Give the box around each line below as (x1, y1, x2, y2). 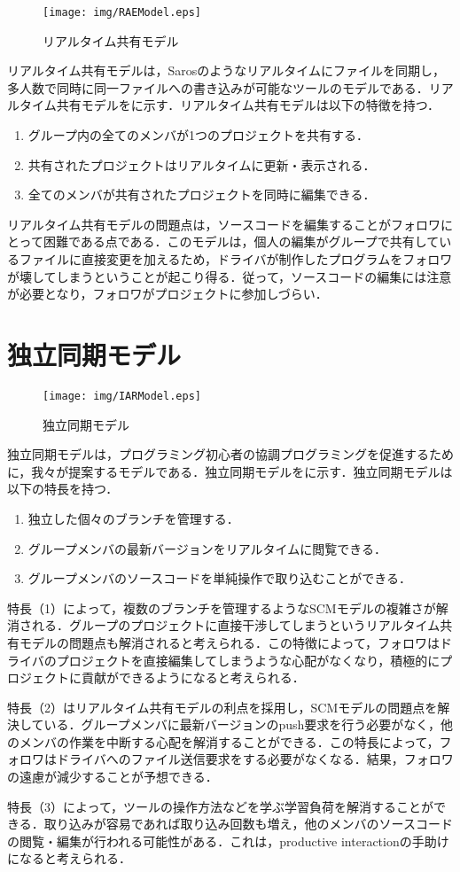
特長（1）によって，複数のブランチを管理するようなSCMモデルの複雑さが (7, 598, 436, 617)
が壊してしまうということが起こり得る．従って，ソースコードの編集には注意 (7, 267, 452, 285)
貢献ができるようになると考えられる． (81, 668, 305, 687)
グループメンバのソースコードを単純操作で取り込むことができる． (27, 569, 411, 588)
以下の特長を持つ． (7, 479, 119, 498)
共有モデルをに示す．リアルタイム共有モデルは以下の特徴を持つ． (56, 96, 441, 114)
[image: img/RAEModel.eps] (43, 6, 201, 19)
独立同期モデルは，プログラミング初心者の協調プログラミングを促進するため (7, 445, 454, 463)
